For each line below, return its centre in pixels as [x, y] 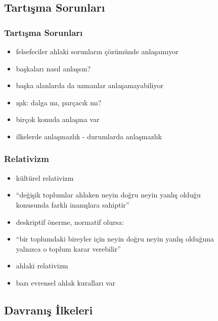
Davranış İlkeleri [49, 310]
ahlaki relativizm [42, 266]
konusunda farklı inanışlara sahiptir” [73, 204]
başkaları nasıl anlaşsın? [53, 68]
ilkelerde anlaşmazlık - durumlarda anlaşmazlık [89, 136]
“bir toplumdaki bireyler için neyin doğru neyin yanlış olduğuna [115, 239]
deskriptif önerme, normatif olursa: [70, 222]
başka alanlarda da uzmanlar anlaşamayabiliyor [90, 85]
